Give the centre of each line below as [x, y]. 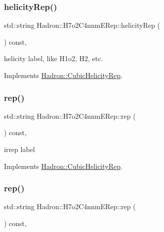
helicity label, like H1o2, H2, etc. [54, 58]
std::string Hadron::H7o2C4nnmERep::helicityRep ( [82, 25]
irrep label [20, 149]
